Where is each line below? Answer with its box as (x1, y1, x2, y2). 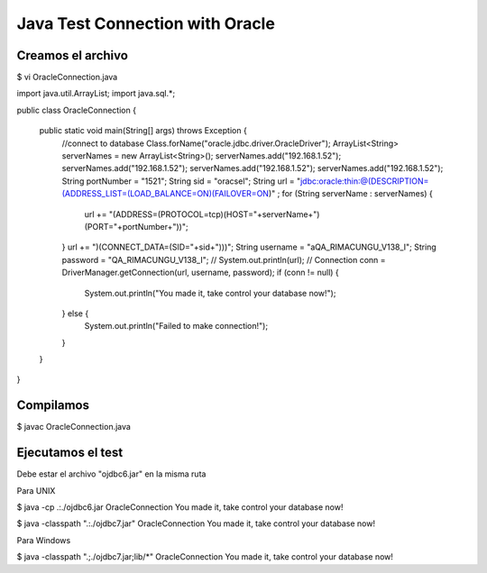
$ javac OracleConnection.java (16, 422, 131, 432)
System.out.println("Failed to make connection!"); (84, 321, 269, 332)
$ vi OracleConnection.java (16, 72, 118, 83)
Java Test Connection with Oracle (16, 14, 275, 33)
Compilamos (16, 397, 90, 414)
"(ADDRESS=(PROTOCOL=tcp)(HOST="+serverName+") (108, 208, 320, 220)
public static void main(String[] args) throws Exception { (39, 125, 247, 136)
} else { (61, 307, 89, 319)
